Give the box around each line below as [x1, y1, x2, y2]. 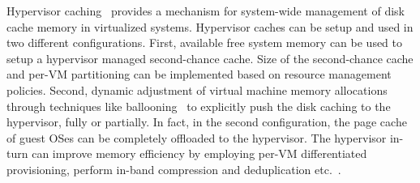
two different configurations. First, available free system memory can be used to [6, 34, 403, 51]
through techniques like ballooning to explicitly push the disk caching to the [6, 97, 391, 114]
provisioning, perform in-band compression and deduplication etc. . [6, 160, 341, 177]
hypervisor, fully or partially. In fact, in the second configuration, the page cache [6, 113, 407, 130]
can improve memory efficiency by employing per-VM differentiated [32, 145, 367, 162]
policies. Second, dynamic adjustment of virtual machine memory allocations [6, 81, 388, 98]
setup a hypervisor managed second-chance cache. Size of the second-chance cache [6, 49, 414, 66]
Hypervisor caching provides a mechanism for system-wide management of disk [6, 2, 405, 19]
